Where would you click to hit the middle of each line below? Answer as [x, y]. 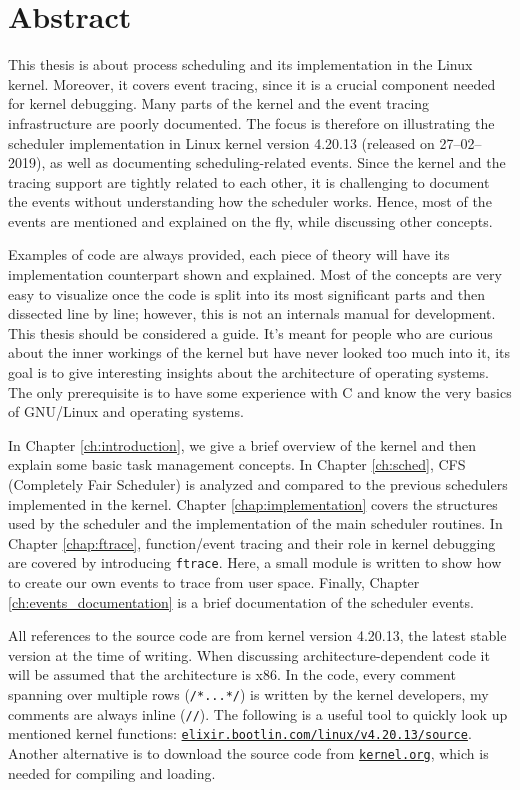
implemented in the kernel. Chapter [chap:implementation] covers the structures [253, 503]
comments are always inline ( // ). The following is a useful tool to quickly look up [258, 713]
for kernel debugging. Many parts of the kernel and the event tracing [219, 103]
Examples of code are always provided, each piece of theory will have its [229, 254]
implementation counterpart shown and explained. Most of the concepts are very [255, 274]
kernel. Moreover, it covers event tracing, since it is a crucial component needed [252, 83]
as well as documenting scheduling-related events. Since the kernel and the [277, 162]
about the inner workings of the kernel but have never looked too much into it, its [259, 352]
